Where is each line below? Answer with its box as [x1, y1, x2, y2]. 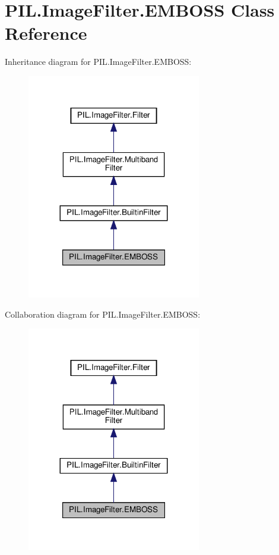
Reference [5, 21, 87, 45]
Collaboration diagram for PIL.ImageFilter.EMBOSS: [5, 308, 201, 320]
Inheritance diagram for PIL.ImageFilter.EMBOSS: [5, 55, 192, 68]
